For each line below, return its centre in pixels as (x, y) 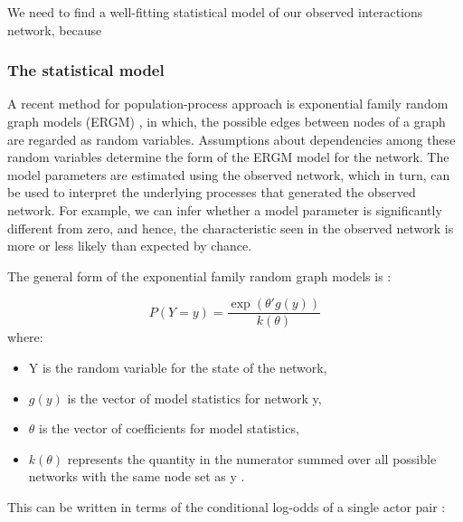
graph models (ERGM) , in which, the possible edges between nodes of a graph (227, 121)
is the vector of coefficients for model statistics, (169, 428)
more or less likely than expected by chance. (130, 246)
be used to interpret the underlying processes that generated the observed (212, 192)
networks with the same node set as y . (137, 476)
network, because (55, 29)
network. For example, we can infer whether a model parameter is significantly (225, 209)
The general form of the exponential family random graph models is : (199, 275)
